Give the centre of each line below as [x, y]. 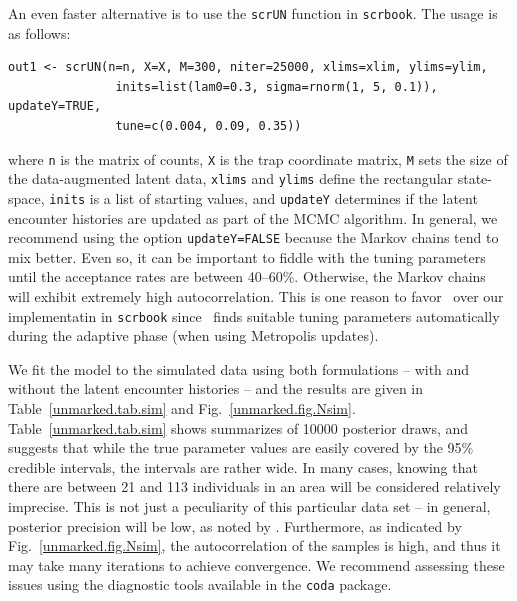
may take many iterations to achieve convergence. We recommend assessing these [256, 564]
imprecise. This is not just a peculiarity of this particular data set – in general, [249, 506]
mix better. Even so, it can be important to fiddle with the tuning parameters [247, 256]
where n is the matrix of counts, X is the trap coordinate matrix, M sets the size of [258, 158]
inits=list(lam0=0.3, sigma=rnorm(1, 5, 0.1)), [276, 86]
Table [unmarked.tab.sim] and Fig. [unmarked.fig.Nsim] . [182, 408]
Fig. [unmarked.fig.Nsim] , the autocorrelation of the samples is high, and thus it [254, 545]
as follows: [39, 32]
